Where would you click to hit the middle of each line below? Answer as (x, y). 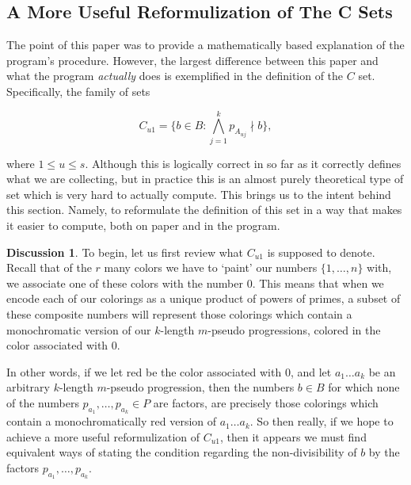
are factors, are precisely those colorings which (266, 403)
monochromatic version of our (79, 329)
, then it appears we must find (293, 436)
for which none (364, 387)
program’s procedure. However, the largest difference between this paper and (192, 60)
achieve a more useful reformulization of (103, 436)
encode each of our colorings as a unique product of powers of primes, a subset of (204, 298)
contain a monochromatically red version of (112, 421)
